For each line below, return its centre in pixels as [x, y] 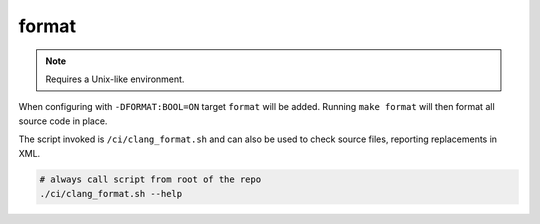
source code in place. [63, 121]
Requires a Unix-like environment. [115, 79]
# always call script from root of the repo [150, 179]
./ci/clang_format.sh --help [111, 193]
